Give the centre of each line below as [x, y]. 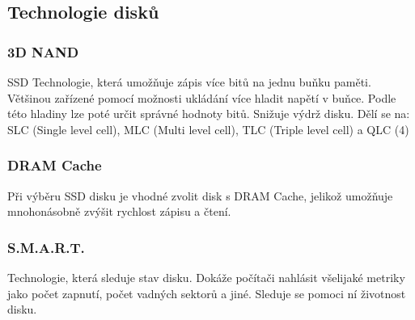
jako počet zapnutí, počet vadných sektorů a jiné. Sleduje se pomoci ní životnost [207, 293]
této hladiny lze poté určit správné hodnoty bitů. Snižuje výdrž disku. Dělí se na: [209, 114]
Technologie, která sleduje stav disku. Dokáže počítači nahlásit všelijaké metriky [206, 277]
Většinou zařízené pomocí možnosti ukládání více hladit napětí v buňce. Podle [202, 97]
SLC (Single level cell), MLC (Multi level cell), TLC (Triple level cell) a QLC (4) [208, 129]
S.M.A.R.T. [46, 247]
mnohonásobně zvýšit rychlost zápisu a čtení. [119, 211]
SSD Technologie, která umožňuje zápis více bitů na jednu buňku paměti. [189, 82]
